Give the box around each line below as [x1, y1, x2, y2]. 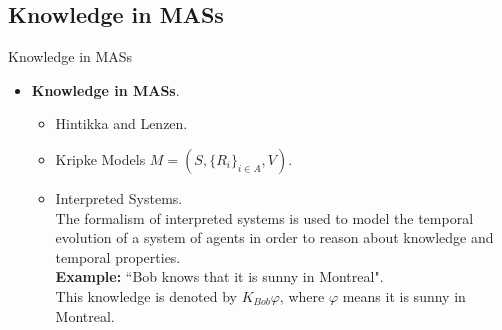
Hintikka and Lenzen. [55, 113, 188, 134]
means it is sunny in [342, 285, 466, 306]
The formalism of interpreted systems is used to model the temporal [55, 207, 474, 228]
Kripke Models [55, 148, 146, 169]
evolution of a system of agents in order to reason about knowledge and [55, 227, 494, 248]
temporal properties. [55, 246, 181, 267]
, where [279, 285, 325, 306]
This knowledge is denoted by [55, 285, 237, 306]
